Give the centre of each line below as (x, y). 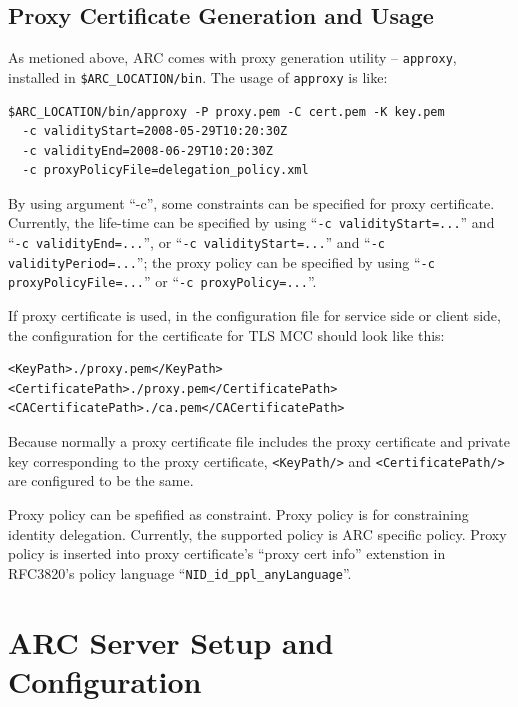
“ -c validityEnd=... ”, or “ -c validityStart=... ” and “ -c (197, 242)
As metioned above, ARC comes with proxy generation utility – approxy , (232, 57)
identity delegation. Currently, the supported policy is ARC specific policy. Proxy (257, 533)
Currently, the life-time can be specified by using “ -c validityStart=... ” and (251, 222)
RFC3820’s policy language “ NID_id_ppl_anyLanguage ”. (180, 572)
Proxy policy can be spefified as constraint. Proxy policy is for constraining (238, 513)
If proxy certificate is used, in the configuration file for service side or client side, (254, 315)
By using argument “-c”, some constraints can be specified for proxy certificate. (251, 202)
